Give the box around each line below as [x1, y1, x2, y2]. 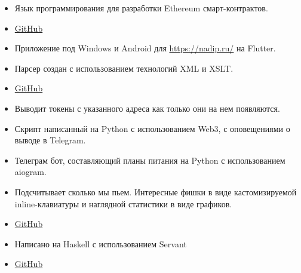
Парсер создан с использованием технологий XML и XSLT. [14, 62, 234, 74]
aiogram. [14, 165, 47, 178]
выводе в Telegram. [14, 134, 86, 146]
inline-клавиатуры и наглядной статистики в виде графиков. [14, 197, 232, 210]
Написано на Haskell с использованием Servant [14, 237, 187, 250]
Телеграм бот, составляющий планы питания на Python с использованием [14, 154, 285, 166]
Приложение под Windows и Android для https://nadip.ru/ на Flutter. [14, 42, 276, 54]
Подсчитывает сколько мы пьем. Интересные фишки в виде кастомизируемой [14, 185, 297, 198]
